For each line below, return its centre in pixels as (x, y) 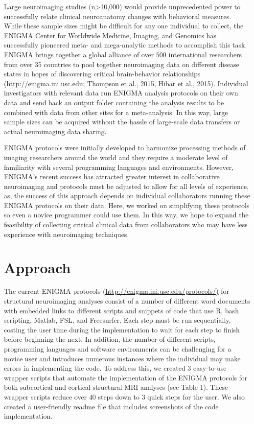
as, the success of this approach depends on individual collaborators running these (127, 196)
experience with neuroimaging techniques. (67, 234)
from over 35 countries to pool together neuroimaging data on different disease (122, 64)
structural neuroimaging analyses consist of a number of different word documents (127, 300)
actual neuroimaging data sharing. (55, 131)
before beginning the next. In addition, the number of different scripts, (110, 339)
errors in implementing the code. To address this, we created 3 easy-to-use (115, 368)
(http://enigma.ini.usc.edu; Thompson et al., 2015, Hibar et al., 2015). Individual (126, 83)
